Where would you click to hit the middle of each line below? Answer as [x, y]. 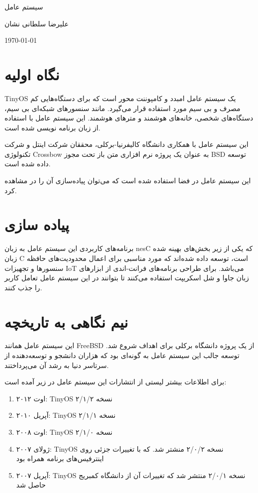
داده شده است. [28, 164]
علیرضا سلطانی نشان [37, 23]
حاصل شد [31, 485]
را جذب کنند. [23, 287]
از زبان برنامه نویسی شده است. [52, 127]
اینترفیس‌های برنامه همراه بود [60, 458]
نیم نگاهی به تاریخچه [66, 321]
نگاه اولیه [32, 74]
